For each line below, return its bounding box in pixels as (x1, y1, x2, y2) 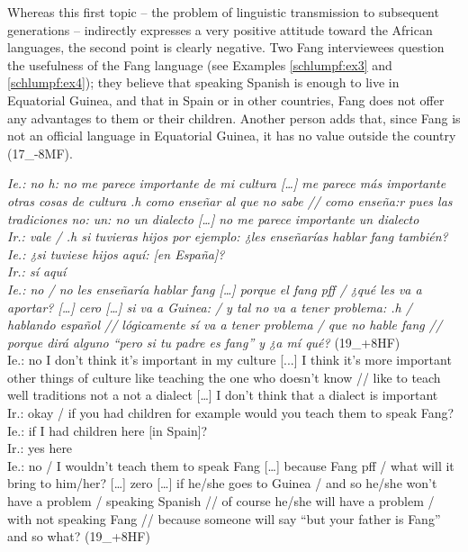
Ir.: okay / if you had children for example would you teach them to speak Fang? (7, 403, 454, 422)
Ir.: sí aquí (7, 262, 67, 281)
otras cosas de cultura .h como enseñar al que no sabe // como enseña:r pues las (7, 191, 453, 210)
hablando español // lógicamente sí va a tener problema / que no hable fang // (7, 315, 443, 334)
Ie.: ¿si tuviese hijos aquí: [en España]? (7, 244, 225, 263)
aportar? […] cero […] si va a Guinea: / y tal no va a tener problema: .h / (7, 297, 412, 316)
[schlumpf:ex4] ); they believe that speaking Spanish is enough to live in (7, 73, 400, 92)
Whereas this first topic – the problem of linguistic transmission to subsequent (7, 3, 439, 21)
